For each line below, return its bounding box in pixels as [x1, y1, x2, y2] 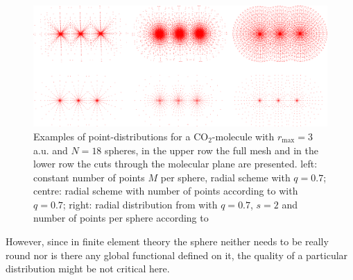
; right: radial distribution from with [62, 197, 218, 211]
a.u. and [33, 142, 68, 157]
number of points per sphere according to [33, 211, 209, 225]
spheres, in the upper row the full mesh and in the [105, 142, 319, 157]
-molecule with [212, 129, 275, 143]
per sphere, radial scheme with [160, 170, 291, 184]
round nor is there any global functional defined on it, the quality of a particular [6, 247, 348, 262]
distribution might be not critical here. [6, 261, 170, 276]
